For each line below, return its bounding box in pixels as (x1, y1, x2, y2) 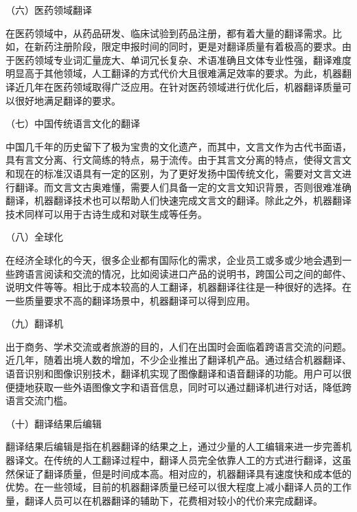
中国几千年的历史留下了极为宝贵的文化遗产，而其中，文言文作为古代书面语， (5, 139, 352, 153)
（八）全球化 (5, 230, 63, 244)
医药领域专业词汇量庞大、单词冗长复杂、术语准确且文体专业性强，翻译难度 (14, 52, 352, 67)
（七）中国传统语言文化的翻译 (5, 116, 140, 131)
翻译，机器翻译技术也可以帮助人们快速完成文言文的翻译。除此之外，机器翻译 (5, 193, 352, 208)
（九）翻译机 (5, 316, 63, 331)
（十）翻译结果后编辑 (5, 416, 102, 430)
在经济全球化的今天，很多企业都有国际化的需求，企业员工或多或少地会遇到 (5, 252, 342, 267)
